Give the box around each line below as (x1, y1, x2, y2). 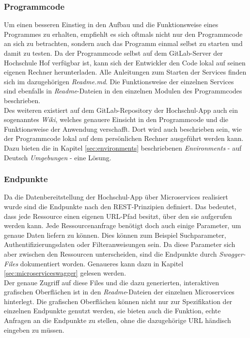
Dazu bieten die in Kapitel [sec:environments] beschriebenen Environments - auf (4, 142, 242, 153)
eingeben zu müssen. (4, 324, 64, 335)
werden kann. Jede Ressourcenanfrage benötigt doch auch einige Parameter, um (4, 220, 241, 230)
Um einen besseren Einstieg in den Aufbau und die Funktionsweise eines (4, 19, 219, 30)
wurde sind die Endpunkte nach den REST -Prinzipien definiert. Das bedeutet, (4, 201, 236, 211)
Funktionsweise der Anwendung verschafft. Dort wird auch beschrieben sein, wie (4, 123, 242, 134)
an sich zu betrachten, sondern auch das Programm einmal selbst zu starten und (4, 38, 243, 48)
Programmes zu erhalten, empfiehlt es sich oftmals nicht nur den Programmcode (4, 29, 243, 39)
